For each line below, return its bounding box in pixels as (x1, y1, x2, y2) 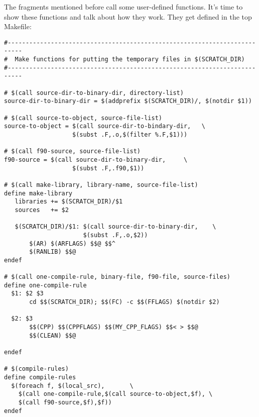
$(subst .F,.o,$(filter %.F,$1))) (72, 131, 188, 138)
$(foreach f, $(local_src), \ (11, 382, 134, 389)
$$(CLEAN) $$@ (29, 332, 76, 339)
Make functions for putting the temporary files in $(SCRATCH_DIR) (15, 56, 245, 63)
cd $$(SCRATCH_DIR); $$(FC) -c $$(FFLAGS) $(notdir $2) (29, 298, 220, 306)
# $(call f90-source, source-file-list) (4, 148, 141, 155)
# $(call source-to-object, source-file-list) (4, 114, 162, 122)
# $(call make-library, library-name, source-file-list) (4, 181, 198, 188)
